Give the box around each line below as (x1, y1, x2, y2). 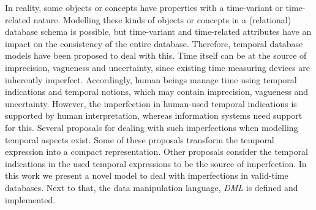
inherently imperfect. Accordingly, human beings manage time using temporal (5, 73, 297, 86)
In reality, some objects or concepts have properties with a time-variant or (5, 1, 283, 13)
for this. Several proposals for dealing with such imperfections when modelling (5, 121, 298, 133)
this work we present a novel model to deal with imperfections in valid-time (5, 169, 288, 182)
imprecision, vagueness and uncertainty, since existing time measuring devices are (5, 61, 310, 73)
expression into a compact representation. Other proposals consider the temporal (5, 145, 309, 158)
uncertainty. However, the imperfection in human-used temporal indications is (5, 97, 297, 110)
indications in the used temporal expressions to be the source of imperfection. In (5, 157, 307, 170)
